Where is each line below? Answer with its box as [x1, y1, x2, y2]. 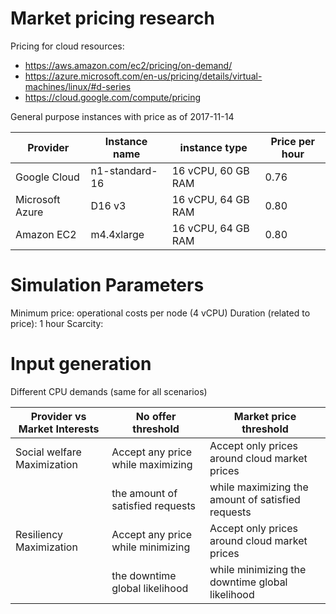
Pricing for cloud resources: [10, 40, 125, 52]
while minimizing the [209, 562, 307, 576]
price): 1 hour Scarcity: [10, 317, 104, 329]
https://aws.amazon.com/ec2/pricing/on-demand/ [24, 59, 233, 71]
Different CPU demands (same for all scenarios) [10, 385, 208, 397]
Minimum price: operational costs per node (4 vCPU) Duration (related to [10, 307, 311, 319]
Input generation [10, 353, 152, 376]
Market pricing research [10, 7, 215, 30]
